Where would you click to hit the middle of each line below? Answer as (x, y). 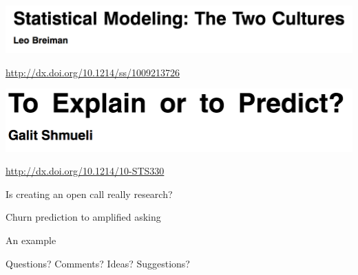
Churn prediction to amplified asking (83, 217)
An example (31, 240)
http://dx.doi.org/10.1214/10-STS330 (85, 171)
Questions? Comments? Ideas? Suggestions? (98, 263)
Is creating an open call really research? (89, 194)
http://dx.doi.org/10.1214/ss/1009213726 (93, 72)
